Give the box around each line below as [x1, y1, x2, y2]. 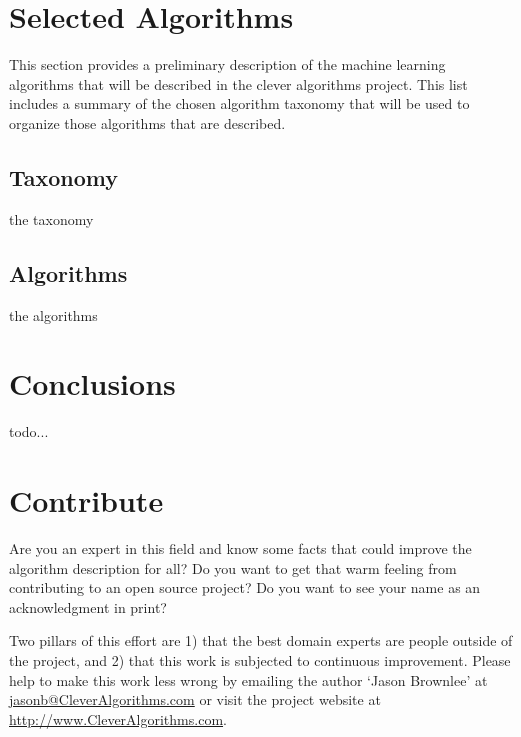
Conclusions [9, 363, 176, 404]
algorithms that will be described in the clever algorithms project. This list [9, 73, 468, 94]
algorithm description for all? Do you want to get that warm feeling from [9, 557, 457, 578]
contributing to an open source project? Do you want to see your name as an [9, 577, 481, 598]
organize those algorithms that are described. [9, 112, 286, 133]
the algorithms [9, 304, 98, 325]
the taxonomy [9, 208, 94, 229]
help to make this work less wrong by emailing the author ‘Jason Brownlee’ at [9, 669, 488, 690]
